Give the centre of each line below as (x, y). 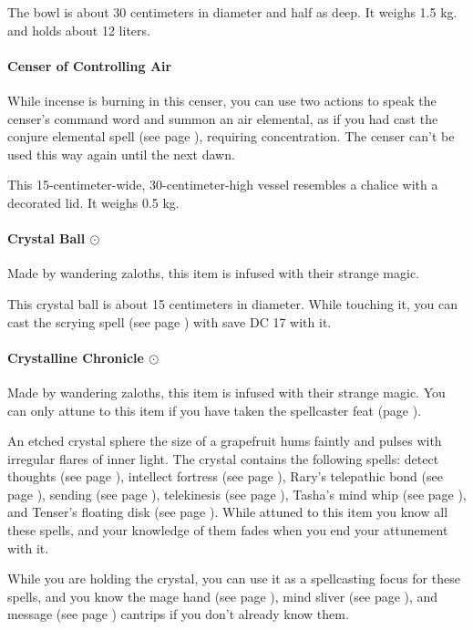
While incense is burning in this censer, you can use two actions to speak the (222, 100)
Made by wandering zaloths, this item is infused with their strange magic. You (226, 392)
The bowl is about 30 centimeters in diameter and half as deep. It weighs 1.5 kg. (232, 12)
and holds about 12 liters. (79, 30)
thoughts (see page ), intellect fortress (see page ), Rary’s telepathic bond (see (225, 476)
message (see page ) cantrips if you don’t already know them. (178, 614)
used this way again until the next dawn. (121, 154)
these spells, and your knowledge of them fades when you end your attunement (228, 530)
